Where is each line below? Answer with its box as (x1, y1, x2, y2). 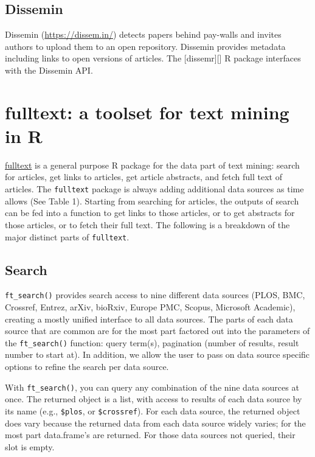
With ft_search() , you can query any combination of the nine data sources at (5, 380, 299, 393)
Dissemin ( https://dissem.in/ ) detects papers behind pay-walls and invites (5, 28, 282, 41)
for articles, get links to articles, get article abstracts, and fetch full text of (5, 170, 282, 183)
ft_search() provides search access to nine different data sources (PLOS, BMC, (5, 288, 305, 301)
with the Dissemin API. (5, 63, 93, 76)
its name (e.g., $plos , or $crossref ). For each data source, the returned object (5, 404, 300, 417)
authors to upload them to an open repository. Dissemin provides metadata (5, 40, 286, 52)
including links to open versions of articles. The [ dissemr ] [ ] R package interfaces (5, 52, 301, 65)
